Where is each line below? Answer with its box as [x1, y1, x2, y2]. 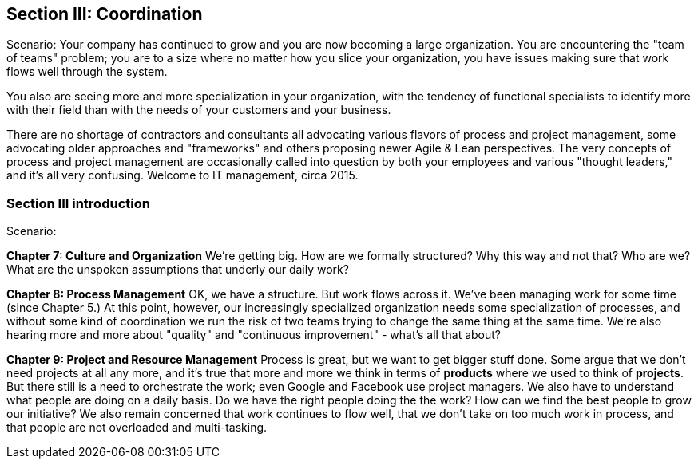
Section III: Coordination [6, 4, 203, 24]
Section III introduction [6, 195, 150, 211]
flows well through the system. [6, 65, 168, 79]
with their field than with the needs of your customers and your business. [6, 103, 391, 117]
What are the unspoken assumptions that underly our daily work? [6, 262, 349, 277]
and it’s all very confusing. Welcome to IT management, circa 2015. [6, 168, 359, 183]
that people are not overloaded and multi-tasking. [6, 420, 268, 435]
